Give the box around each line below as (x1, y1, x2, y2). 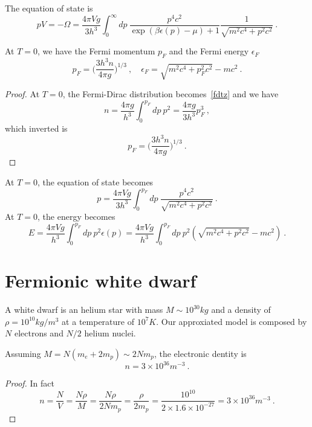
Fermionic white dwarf (5, 268, 197, 293)
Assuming (5, 347, 41, 359)
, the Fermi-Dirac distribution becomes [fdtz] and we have (62, 88, 279, 100)
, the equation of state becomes (37, 175, 154, 188)
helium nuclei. (84, 327, 136, 339)
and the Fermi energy (169, 45, 249, 57)
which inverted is (5, 122, 68, 135)
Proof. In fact (5, 377, 54, 390)
